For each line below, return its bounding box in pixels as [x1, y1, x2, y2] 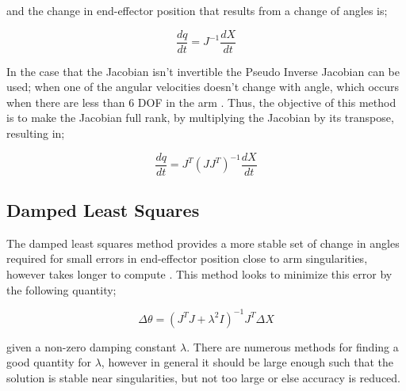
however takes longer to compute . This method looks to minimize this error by [6, 266, 393, 283]
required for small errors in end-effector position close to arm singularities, [6, 250, 368, 267]
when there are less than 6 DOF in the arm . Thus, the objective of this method [6, 93, 396, 110]
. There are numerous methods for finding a [186, 338, 399, 355]
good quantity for [6, 354, 92, 370]
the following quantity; [6, 281, 117, 298]
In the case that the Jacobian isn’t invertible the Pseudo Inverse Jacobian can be [6, 63, 400, 79]
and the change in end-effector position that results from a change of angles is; [6, 2, 388, 18]
